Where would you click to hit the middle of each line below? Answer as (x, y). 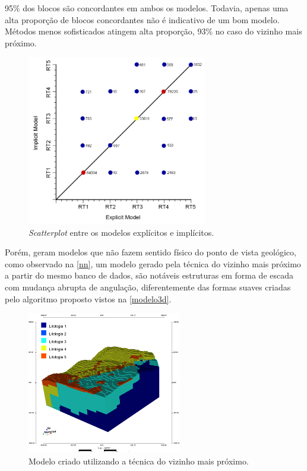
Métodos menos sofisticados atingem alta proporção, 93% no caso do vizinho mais (153, 31)
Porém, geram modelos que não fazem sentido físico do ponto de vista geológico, (151, 252)
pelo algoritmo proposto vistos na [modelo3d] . (88, 298)
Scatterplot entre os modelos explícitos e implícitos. (121, 232)
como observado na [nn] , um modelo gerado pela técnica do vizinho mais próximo (153, 263)
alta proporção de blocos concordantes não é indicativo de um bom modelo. (142, 19)
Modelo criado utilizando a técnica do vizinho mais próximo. (139, 461)
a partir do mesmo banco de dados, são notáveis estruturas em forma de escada (149, 275)
